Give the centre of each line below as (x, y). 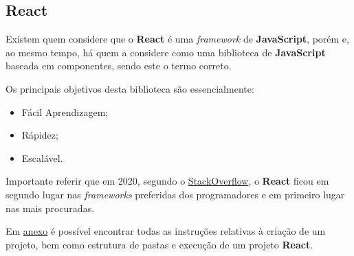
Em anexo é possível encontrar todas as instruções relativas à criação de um (166, 231)
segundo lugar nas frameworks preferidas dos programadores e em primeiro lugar (175, 194)
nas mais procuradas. (50, 208)
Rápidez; (40, 135)
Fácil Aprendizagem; (65, 112)
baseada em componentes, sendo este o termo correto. (119, 66)
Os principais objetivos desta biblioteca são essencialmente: (130, 88)
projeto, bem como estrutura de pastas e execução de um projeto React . (159, 244)
